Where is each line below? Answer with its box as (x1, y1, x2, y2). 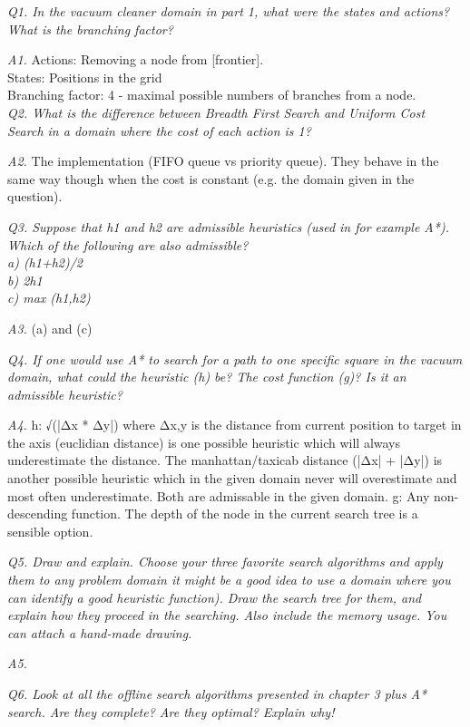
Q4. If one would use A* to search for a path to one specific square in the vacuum (7, 349, 463, 368)
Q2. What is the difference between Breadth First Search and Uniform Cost (7, 102, 426, 121)
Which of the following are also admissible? (7, 235, 249, 254)
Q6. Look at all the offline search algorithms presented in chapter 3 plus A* (7, 684, 427, 703)
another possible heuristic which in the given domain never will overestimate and (7, 469, 457, 488)
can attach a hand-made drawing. (7, 623, 192, 642)
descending (7, 504, 68, 523)
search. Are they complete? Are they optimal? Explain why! (7, 702, 335, 721)
